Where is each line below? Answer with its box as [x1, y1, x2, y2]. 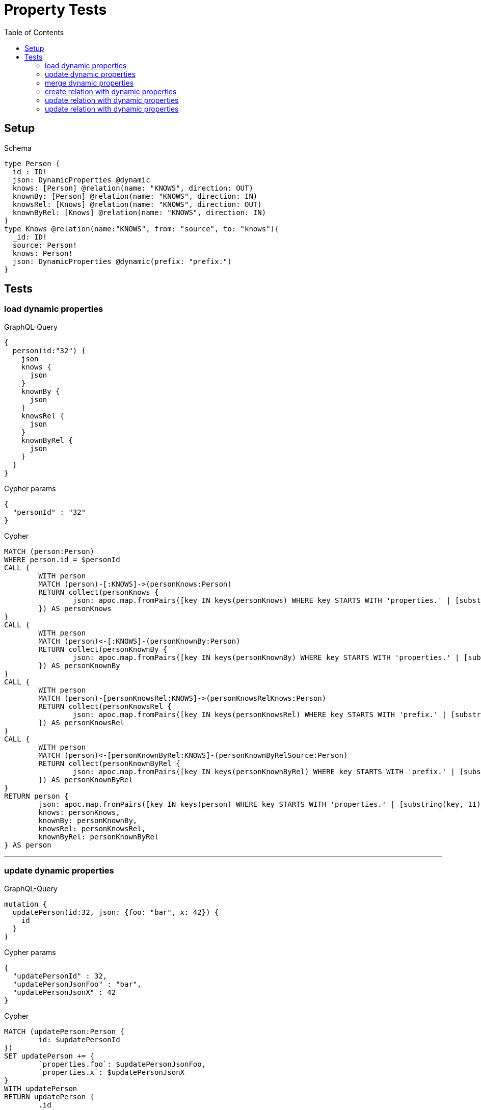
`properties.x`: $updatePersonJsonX [38, 1068, 185, 1076]
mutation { [4, 900, 47, 908]
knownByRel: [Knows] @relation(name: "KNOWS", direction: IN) [12, 208, 266, 217]
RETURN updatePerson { [4, 1092, 95, 1101]
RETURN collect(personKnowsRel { [38, 702, 172, 710]
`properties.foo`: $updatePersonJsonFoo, [38, 1060, 206, 1068]
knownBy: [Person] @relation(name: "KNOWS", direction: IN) [12, 192, 258, 200]
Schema [4, 143, 32, 152]
